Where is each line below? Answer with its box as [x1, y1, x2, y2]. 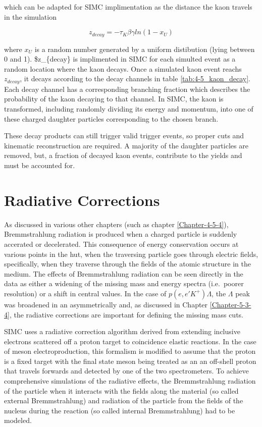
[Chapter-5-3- [209, 299, 251, 309]
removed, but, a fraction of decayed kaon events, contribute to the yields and [4, 150, 242, 161]
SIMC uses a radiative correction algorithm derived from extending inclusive [4, 326, 240, 337]
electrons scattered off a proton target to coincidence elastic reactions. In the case [4, 336, 256, 346]
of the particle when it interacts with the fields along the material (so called [4, 385, 239, 396]
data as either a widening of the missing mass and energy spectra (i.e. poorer [4, 278, 244, 289]
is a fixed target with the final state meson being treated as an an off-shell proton [4, 355, 256, 366]
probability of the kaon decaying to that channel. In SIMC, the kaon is [4, 93, 224, 104]
